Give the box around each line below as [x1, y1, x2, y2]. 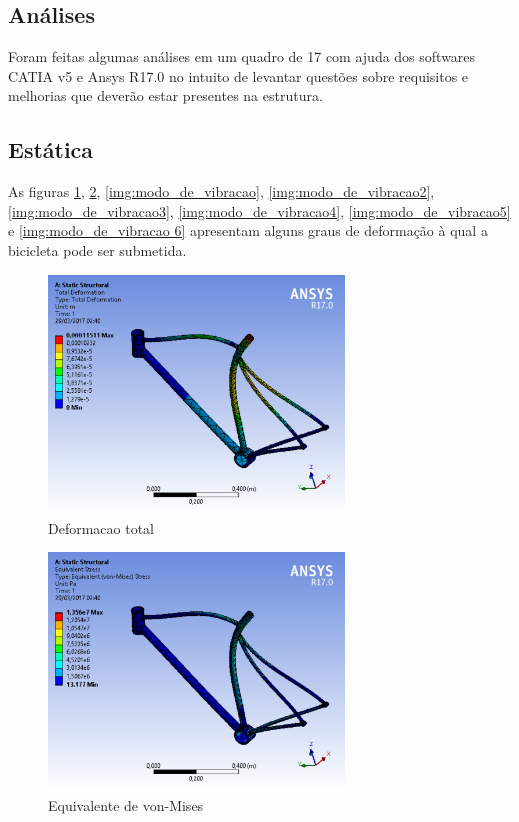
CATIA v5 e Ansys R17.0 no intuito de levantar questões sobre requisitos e [8, 65, 469, 86]
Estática [8, 134, 94, 165]
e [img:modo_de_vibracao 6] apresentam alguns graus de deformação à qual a [8, 220, 488, 241]
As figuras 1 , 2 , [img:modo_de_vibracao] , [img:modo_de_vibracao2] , [8, 181, 435, 202]
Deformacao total [48, 517, 155, 538]
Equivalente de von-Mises [48, 794, 204, 815]
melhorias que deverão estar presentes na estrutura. [8, 85, 323, 106]
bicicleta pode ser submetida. [8, 239, 187, 260]
